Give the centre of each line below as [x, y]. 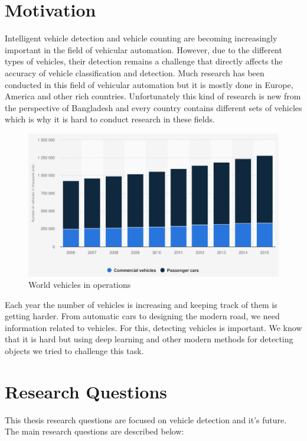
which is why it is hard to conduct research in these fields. [110, 119]
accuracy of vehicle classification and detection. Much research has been [135, 72]
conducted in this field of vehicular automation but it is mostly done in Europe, [149, 84]
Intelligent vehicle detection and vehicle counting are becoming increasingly [141, 38]
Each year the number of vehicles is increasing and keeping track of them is [141, 304]
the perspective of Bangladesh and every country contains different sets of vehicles [153, 107]
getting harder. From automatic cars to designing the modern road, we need [142, 316]
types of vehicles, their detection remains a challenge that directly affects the [144, 61]
